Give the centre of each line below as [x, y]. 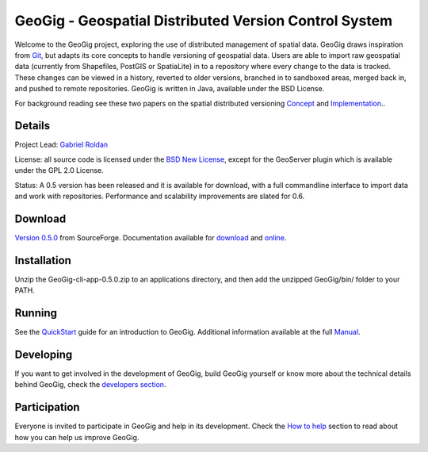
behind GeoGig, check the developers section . [90, 385]
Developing [44, 354]
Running [36, 313]
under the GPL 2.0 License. [59, 170]
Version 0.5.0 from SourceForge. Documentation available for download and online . [151, 237]
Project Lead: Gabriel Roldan [61, 145]
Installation [43, 260]
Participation [47, 407]
